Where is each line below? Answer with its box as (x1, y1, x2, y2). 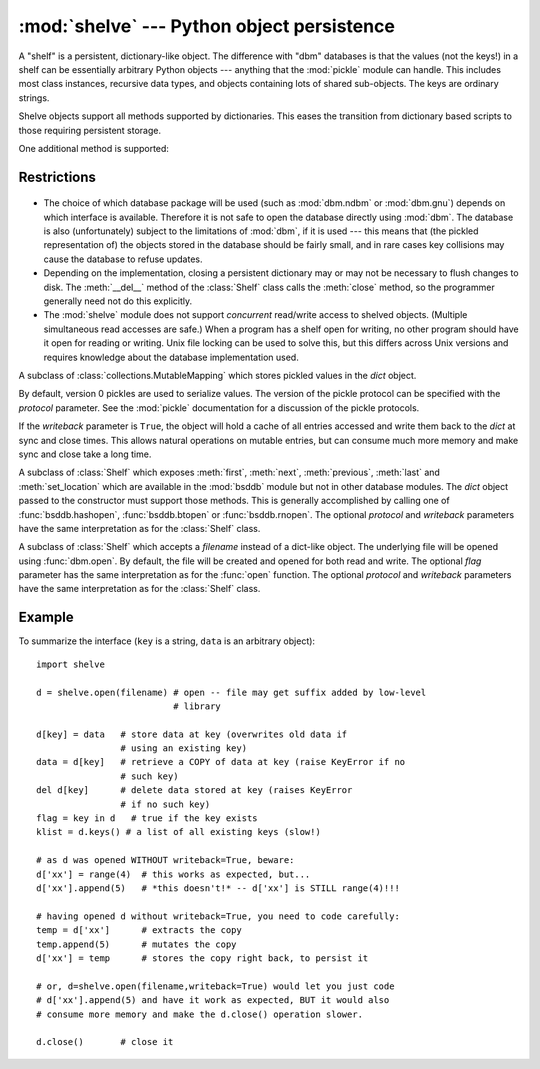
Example (18, 609, 74, 626)
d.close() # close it (36, 1036, 174, 1048)
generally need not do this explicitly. (43, 295, 193, 307)
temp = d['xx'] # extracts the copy (36, 925, 242, 936)
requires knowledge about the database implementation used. (43, 351, 299, 363)
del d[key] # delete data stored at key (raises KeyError (36, 785, 353, 796)
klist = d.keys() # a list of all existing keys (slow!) (36, 826, 322, 838)
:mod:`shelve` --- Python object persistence (18, 15, 395, 37)
